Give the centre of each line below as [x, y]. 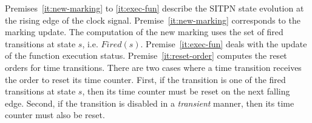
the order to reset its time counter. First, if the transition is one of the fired [145, 79]
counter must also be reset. [55, 115]
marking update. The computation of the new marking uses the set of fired [144, 32]
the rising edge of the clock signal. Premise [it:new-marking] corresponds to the [153, 20]
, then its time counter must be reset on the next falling [186, 91]
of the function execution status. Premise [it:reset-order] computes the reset [146, 55]
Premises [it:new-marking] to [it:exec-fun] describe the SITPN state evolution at [154, 8]
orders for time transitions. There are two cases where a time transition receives [153, 67]
